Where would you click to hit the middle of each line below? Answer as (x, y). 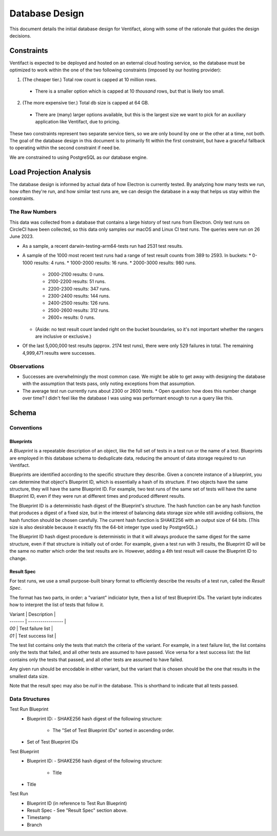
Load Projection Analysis (50, 172)
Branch (34, 825)
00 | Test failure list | (31, 629)
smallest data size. (29, 676)
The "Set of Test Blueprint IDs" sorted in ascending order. (113, 730)
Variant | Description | (33, 614)
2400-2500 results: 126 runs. (79, 303)
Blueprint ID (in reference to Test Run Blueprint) (77, 803)
